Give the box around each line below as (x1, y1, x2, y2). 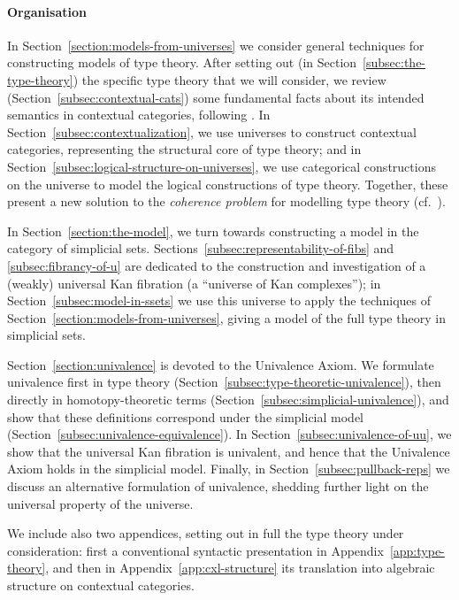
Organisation (7, 2, 87, 20)
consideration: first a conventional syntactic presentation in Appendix (7, 541, 384, 559)
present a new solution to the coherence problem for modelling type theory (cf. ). (7, 192, 446, 211)
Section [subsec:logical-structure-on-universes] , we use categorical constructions (7, 157, 436, 175)
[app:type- (389, 541, 445, 559)
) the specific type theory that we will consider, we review (73, 70, 386, 88)
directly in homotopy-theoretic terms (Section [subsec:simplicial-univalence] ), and (7, 390, 449, 409)
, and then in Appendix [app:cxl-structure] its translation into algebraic (45, 558, 435, 577)
